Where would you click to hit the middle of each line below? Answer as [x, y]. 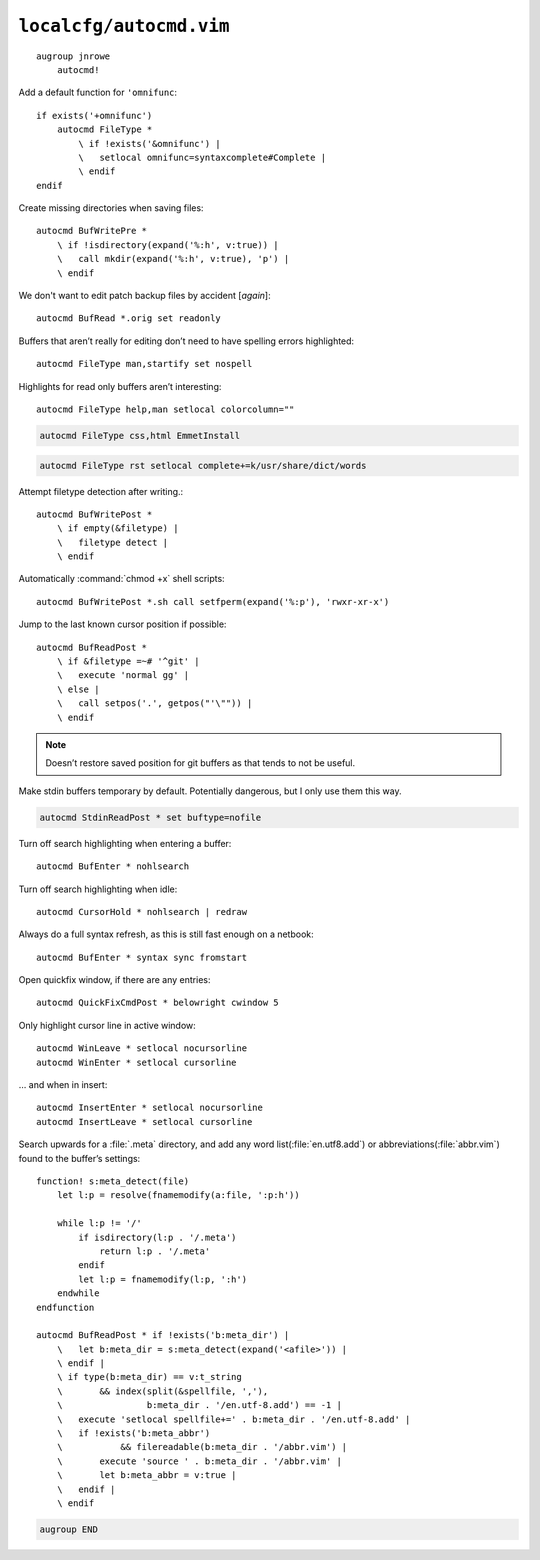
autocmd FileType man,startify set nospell [144, 364]
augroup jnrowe [73, 56]
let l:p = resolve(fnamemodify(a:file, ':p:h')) [178, 1195]
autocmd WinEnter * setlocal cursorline [136, 1062]
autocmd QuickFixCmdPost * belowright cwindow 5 [157, 1003]
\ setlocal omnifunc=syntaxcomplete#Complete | [202, 157]
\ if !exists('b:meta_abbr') [133, 1433]
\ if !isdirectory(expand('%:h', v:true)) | [167, 244]
